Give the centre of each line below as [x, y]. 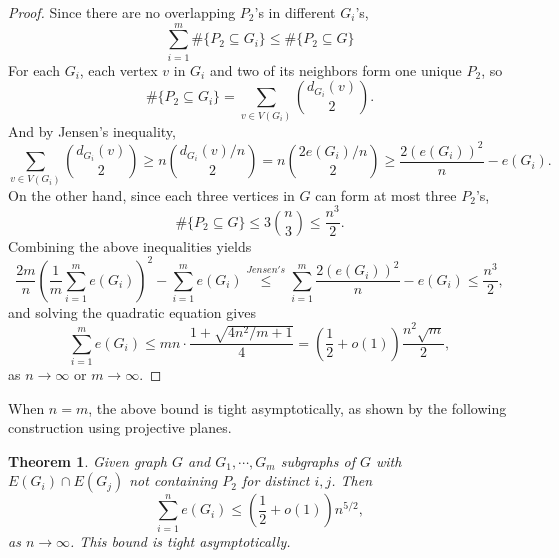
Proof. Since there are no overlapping [122, 12]
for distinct [275, 480]
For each [34, 69]
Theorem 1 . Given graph [87, 460]
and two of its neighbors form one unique [335, 69]
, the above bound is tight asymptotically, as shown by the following [297, 407]
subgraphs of [317, 460]
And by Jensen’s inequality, [92, 130]
